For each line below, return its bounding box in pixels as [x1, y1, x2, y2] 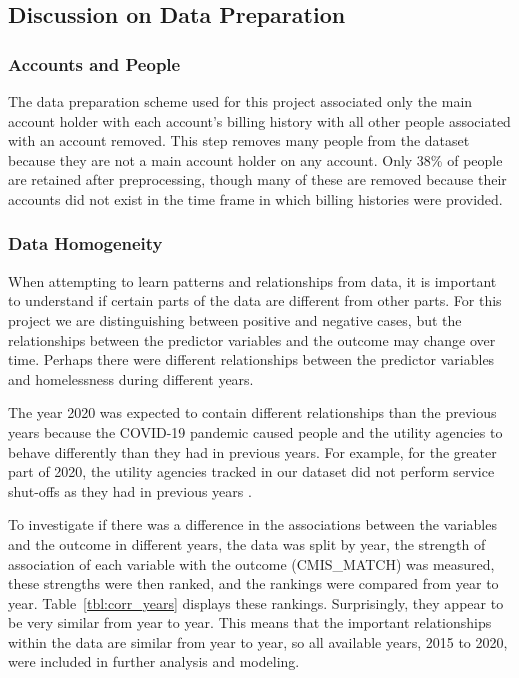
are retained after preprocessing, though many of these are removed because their [8, 169, 507, 190]
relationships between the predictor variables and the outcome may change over [8, 329, 496, 350]
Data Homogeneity [8, 231, 163, 256]
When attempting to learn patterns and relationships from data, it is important [8, 270, 497, 291]
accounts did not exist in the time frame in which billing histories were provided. [8, 188, 503, 209]
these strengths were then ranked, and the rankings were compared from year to [8, 573, 499, 594]
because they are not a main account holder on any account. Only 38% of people [8, 149, 503, 170]
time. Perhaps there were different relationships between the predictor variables [8, 349, 495, 370]
